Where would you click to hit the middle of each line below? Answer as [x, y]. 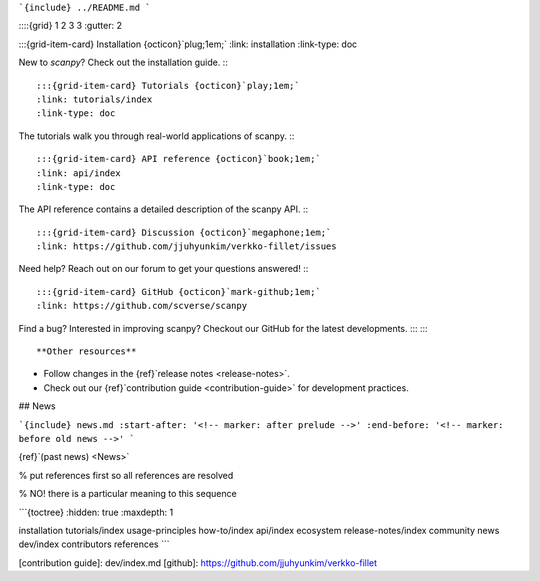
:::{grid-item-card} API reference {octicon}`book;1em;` [179, 159]
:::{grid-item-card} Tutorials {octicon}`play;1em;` [168, 85]
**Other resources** [86, 351]
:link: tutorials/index [94, 99]
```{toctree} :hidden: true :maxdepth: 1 [96, 512]
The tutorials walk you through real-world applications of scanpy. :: [156, 136]
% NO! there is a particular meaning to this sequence [127, 494]
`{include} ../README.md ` [84, 7]
